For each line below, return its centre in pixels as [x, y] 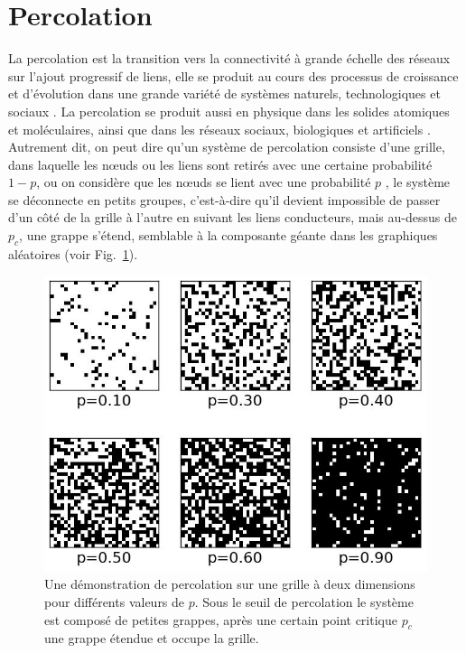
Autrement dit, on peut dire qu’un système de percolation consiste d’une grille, [227, 147]
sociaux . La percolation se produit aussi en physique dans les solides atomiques [229, 111]
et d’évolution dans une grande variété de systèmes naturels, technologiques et [224, 93]
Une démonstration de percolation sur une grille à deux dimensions [230, 584]
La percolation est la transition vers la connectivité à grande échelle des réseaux [229, 58]
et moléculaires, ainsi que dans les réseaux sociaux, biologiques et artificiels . [219, 129]
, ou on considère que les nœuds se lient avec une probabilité [204, 182]
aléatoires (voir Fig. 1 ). [73, 253]
